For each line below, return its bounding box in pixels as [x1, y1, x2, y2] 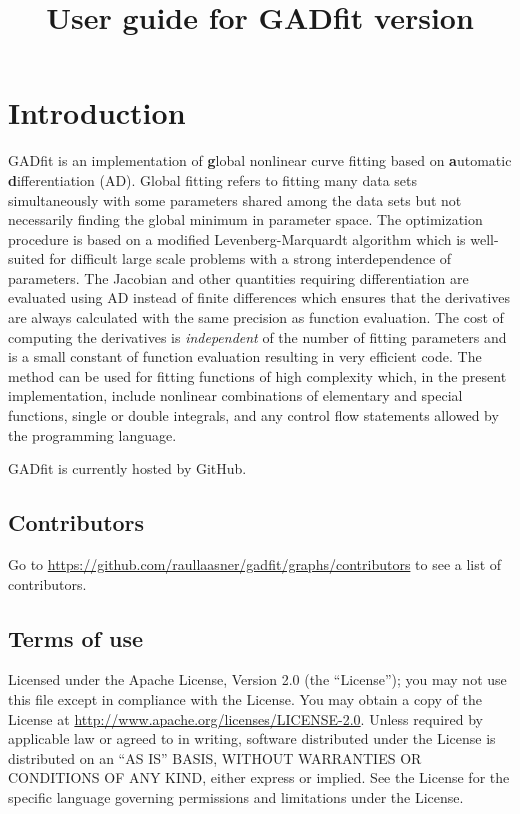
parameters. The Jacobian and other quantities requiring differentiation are [8, 267, 469, 288]
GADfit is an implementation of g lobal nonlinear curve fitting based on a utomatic [8, 150, 512, 171]
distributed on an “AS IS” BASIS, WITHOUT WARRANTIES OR [8, 747, 422, 768]
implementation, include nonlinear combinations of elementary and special [8, 385, 463, 406]
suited [8, 248, 45, 269]
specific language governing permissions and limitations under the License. [8, 786, 464, 807]
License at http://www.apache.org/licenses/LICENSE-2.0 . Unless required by [8, 708, 483, 729]
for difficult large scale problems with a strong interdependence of [49, 248, 452, 269]
